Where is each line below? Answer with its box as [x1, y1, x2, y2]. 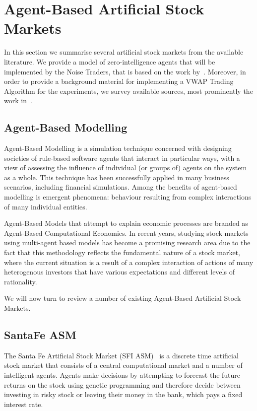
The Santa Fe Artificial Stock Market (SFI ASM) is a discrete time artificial [4, 350, 239, 360]
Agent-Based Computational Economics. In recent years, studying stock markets [4, 227, 249, 238]
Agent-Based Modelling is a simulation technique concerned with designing [4, 143, 232, 153]
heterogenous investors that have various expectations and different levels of [4, 267, 235, 277]
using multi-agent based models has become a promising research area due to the [4, 237, 251, 248]
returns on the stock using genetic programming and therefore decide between [4, 379, 241, 390]
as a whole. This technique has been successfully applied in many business [4, 172, 229, 182]
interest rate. [4, 399, 43, 409]
